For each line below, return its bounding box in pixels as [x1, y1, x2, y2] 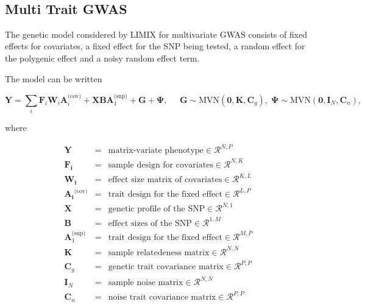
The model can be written [5, 72, 102, 85]
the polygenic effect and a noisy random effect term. [5, 51, 200, 64]
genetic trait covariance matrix [108, 263, 224, 272]
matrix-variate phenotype [108, 146, 204, 155]
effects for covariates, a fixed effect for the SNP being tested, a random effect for [5, 40, 305, 52]
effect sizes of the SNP [108, 219, 192, 228]
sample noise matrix [108, 278, 183, 288]
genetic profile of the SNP [108, 205, 205, 214]
